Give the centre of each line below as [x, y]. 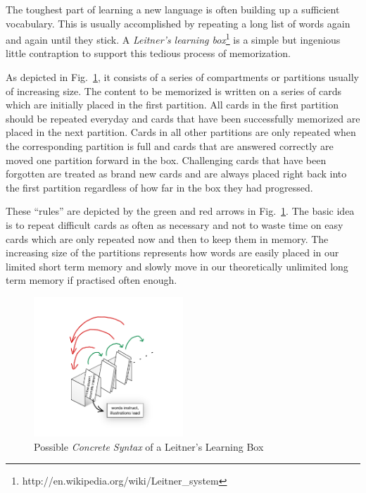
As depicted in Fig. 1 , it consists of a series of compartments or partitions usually [182, 77]
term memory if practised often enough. [91, 280]
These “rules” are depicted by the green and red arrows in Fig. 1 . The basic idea [180, 211]
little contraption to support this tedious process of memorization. [149, 53]
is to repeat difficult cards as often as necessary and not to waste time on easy [175, 224]
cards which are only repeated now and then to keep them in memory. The [167, 238]
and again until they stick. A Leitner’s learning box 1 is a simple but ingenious [173, 38]
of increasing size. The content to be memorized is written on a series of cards [173, 91]
